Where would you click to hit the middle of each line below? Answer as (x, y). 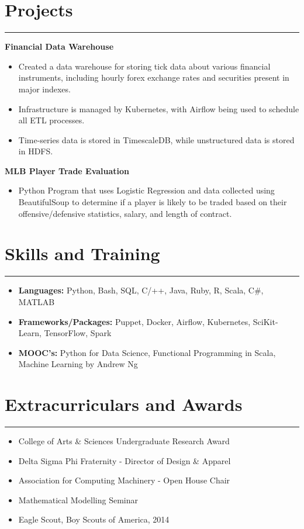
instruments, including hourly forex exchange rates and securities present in (154, 77)
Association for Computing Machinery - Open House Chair (124, 480)
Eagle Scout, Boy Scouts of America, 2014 (94, 519)
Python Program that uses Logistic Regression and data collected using (146, 190)
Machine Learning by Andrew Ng (78, 364)
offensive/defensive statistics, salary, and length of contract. (125, 213)
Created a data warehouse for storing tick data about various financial (144, 66)
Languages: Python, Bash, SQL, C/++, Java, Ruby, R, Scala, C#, (141, 290)
